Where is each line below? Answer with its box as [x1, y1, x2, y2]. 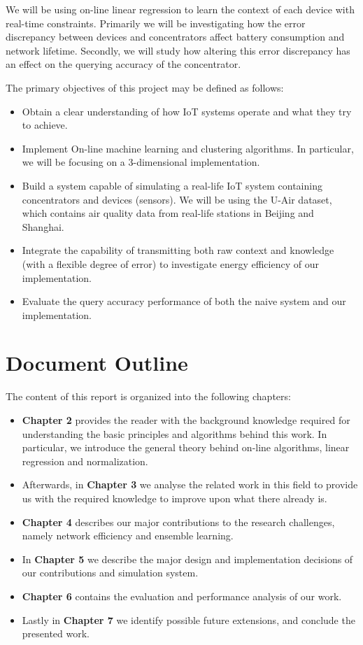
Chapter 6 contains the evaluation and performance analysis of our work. [22, 588, 342, 603]
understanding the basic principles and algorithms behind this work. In [22, 426, 327, 441]
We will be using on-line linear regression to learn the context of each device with [6, 2, 355, 16]
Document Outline [6, 348, 188, 377]
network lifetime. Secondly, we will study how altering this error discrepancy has [6, 43, 350, 57]
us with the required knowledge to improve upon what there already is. [22, 490, 327, 505]
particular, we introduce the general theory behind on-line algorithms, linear [22, 440, 350, 455]
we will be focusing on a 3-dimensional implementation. [22, 155, 260, 169]
